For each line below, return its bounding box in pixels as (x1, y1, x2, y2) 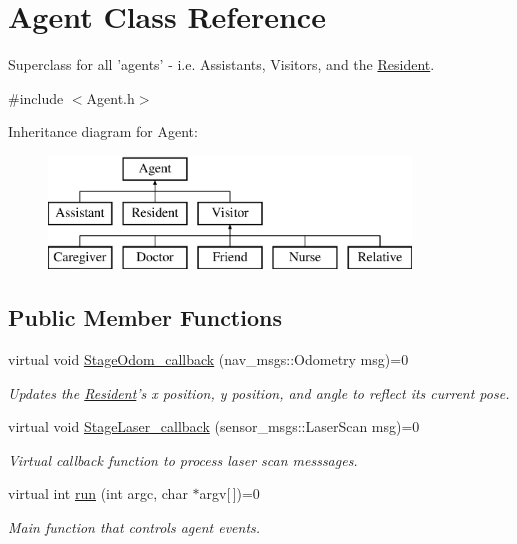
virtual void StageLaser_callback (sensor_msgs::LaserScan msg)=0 (8, 416, 420, 437)
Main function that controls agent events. (8, 517, 261, 538)
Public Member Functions (8, 302, 282, 333)
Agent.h (86, 87, 135, 108)
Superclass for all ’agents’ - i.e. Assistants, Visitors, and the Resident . (8, 54, 435, 75)
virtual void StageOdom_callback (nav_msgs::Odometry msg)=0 (8, 349, 409, 370)
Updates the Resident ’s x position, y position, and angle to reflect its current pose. (8, 382, 510, 403)
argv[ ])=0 (199, 483, 260, 504)
